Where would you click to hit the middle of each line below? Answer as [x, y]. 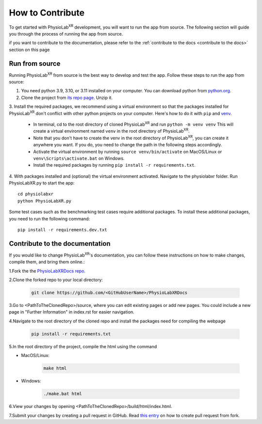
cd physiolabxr [36, 194]
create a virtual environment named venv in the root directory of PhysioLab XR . [112, 131]
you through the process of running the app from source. [66, 34]
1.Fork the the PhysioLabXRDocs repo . [47, 271]
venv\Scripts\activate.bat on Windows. [79, 158]
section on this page [29, 50]
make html [55, 368]
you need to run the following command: [49, 219]
